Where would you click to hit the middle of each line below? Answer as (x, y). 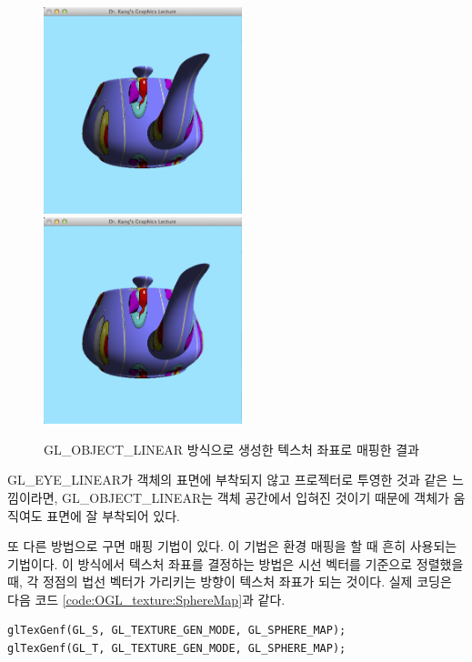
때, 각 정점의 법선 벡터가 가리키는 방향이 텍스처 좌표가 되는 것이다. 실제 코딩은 (230, 582)
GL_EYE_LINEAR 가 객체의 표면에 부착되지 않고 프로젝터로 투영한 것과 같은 (228, 480)
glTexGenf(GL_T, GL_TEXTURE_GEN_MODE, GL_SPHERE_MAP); (177, 649)
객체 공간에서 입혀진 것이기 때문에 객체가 (333, 497)
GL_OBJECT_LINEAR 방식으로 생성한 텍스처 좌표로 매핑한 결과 (231, 449)
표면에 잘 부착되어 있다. (113, 515)
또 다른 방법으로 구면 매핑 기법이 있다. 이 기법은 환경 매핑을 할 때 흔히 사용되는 (232, 546)
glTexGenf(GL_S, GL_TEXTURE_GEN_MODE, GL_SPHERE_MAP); (177, 631)
